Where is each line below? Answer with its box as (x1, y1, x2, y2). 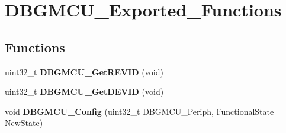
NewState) (5, 117, 43, 129)
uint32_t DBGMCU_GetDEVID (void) (5, 85, 164, 98)
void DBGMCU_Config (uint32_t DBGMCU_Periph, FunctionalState (5, 105, 274, 117)
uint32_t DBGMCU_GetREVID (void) (5, 65, 163, 78)
